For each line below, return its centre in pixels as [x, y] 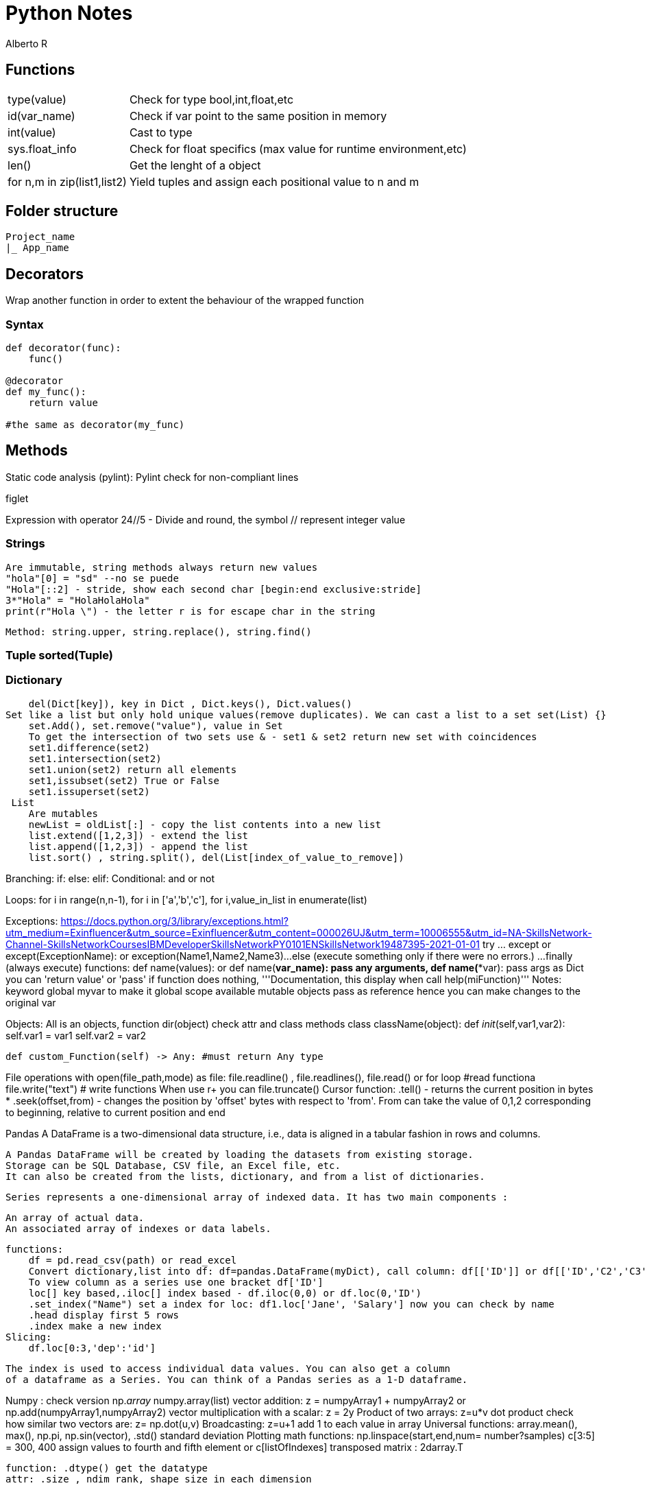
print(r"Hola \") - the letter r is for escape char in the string [191, 611]
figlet [17, 498]
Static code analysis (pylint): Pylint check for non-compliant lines [152, 477]
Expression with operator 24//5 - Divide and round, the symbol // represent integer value [206, 519]
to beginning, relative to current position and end [115, 1112]
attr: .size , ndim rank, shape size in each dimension [159, 1479]
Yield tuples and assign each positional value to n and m [274, 181]
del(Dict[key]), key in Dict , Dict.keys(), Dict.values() [190, 703]
